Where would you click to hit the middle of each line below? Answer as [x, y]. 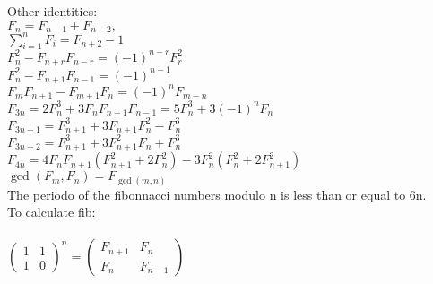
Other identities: [52, 11]
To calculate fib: [52, 212]
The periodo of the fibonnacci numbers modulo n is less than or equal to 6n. [217, 194]
